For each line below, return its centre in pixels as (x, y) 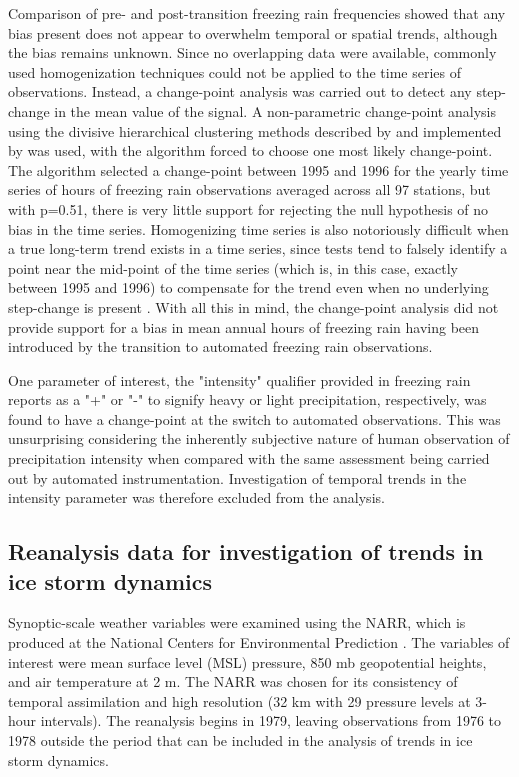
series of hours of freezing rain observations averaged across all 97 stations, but (249, 189)
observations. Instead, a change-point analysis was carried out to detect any (240, 91)
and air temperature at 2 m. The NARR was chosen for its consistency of (233, 681)
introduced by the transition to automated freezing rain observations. (220, 346)
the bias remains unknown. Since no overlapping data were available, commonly (252, 52)
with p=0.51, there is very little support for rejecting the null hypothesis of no (248, 208)
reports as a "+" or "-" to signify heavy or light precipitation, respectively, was (247, 399)
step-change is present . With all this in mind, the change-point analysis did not (253, 306)
